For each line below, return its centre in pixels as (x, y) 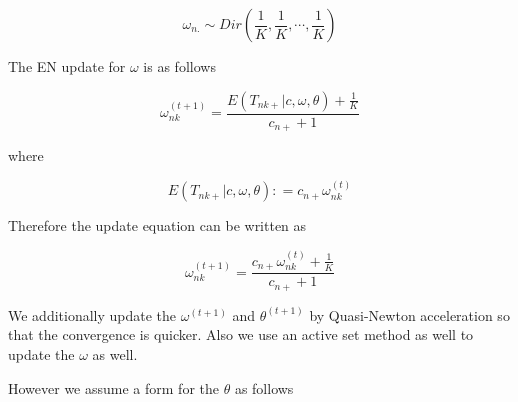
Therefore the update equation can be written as (157, 225)
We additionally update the (92, 314)
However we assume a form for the (113, 387)
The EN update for (67, 66)
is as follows (179, 66)
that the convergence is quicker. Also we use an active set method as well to (241, 334)
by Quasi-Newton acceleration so (409, 314)
